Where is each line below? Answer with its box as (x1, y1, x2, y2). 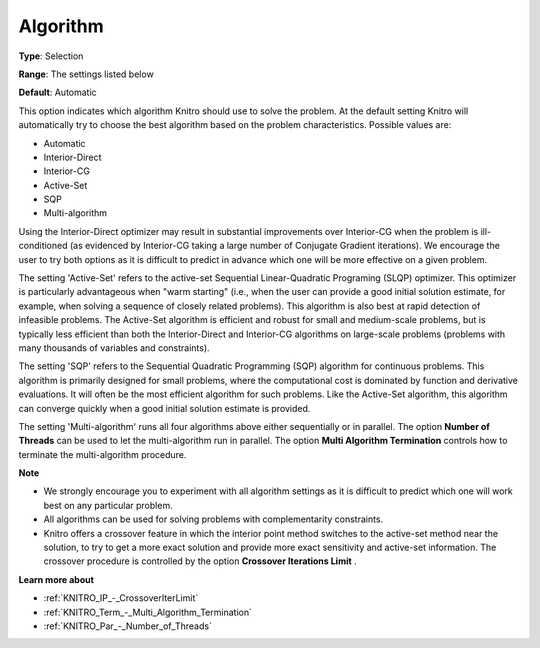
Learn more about (18, 573, 95, 585)
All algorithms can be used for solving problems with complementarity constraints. (43, 513, 384, 525)
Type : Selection (18, 50, 84, 62)
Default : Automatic (18, 86, 97, 99)
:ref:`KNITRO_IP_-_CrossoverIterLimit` (43, 592, 199, 604)
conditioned (18, 240, 68, 252)
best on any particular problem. (43, 499, 174, 511)
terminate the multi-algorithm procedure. (18, 448, 187, 460)
